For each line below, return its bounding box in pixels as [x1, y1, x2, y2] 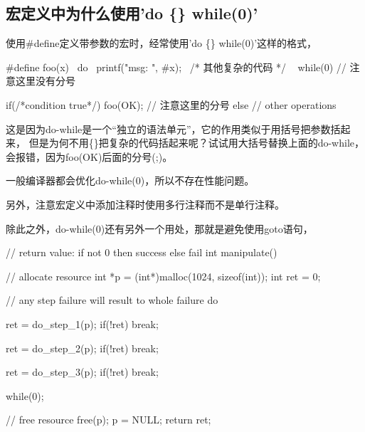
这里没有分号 [15, 73, 75, 88]
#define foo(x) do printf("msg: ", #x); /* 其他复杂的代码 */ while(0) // [6, 59, 347, 74]
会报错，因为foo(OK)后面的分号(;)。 [6, 149, 173, 164]
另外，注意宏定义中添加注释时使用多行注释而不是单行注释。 [6, 196, 285, 211]
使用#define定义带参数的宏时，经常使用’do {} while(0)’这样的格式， [6, 36, 317, 51]
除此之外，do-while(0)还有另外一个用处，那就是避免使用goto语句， [6, 221, 313, 236]
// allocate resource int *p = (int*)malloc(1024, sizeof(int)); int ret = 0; [6, 268, 321, 283]
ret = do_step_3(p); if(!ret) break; [6, 364, 159, 379]
